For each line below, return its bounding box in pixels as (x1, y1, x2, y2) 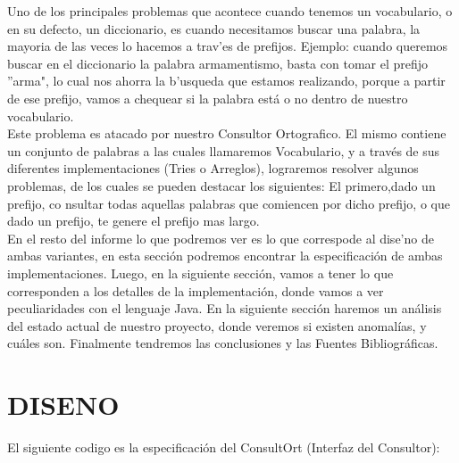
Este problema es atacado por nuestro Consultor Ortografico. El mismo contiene (7, 124, 446, 143)
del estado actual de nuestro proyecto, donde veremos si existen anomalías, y (7, 316, 427, 335)
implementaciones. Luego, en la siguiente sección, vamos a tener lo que (7, 263, 394, 282)
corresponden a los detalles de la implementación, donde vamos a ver (7, 281, 384, 300)
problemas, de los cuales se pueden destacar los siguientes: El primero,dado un (7, 176, 436, 194)
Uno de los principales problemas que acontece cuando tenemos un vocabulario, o (7, 2, 453, 20)
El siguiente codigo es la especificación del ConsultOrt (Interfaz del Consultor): (7, 438, 440, 456)
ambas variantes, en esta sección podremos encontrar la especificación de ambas (7, 246, 443, 265)
